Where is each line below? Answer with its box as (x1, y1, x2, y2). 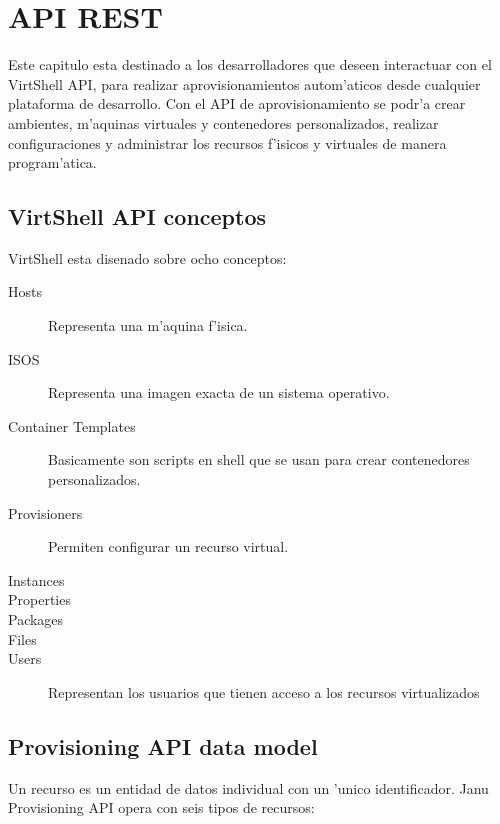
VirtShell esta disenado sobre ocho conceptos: (8, 247, 287, 268)
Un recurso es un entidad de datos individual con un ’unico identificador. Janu (8, 777, 489, 798)
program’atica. (8, 152, 97, 173)
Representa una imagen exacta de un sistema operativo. (48, 382, 390, 403)
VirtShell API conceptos (8, 201, 267, 232)
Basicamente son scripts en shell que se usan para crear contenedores (48, 449, 470, 470)
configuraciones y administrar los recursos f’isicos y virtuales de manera (8, 132, 447, 153)
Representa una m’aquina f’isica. (48, 315, 248, 336)
